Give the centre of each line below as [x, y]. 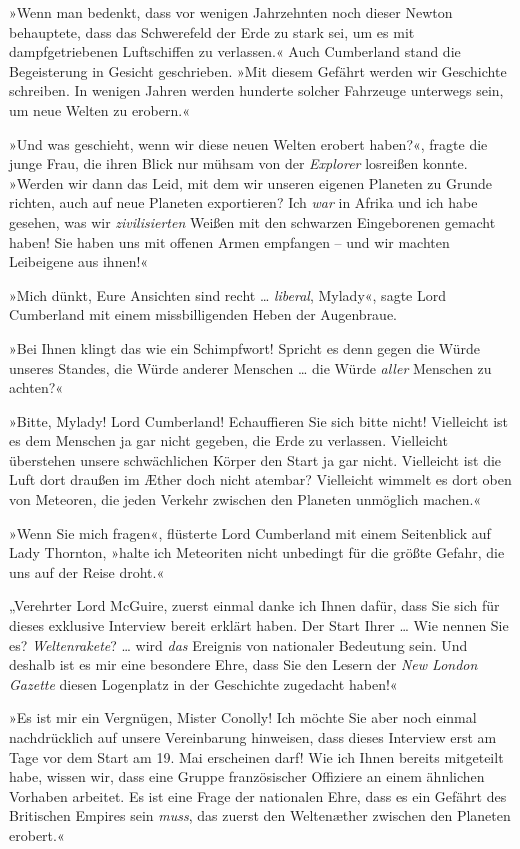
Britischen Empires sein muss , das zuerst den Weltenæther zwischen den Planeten [260, 815]
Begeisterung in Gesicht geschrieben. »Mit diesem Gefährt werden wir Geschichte [258, 70]
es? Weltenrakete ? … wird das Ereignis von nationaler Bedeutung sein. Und [238, 644]
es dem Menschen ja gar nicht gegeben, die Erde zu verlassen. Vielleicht [228, 440]
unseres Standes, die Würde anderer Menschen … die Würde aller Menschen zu [250, 367]
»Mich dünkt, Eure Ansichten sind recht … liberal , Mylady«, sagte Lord [227, 294]
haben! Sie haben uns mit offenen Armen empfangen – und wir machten [229, 241]
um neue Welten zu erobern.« [99, 109]
